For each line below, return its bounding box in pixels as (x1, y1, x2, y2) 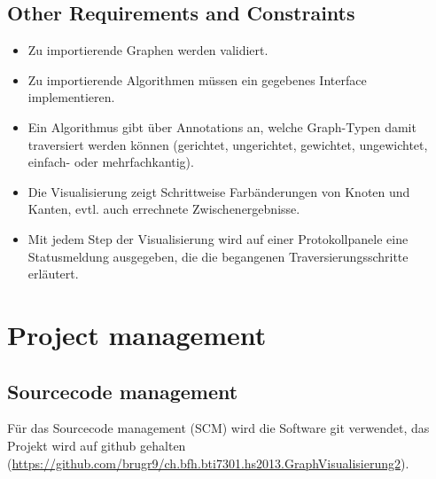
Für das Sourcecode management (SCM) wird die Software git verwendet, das (7, 419, 430, 437)
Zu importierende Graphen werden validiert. (27, 41, 269, 59)
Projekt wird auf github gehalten (7, 436, 186, 454)
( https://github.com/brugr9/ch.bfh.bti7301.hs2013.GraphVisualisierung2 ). (7, 453, 409, 472)
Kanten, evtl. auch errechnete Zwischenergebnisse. (27, 200, 300, 218)
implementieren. (27, 88, 115, 106)
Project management (7, 316, 267, 352)
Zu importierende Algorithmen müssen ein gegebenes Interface (27, 70, 367, 89)
